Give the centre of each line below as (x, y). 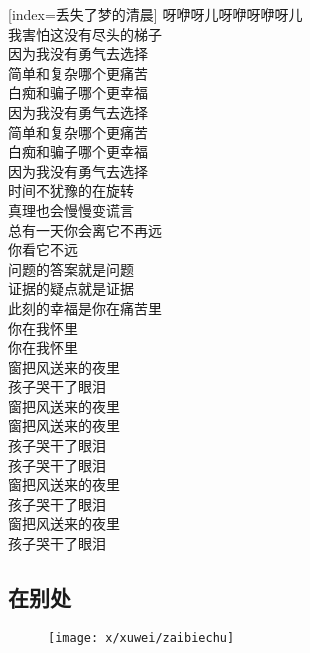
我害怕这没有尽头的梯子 (85, 33)
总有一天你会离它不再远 (85, 229)
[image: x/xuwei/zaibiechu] (141, 637)
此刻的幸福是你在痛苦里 (85, 307)
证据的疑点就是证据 (71, 288)
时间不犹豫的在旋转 (71, 190)
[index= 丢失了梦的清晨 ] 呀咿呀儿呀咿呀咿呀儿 (155, 14)
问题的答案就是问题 (71, 268)
